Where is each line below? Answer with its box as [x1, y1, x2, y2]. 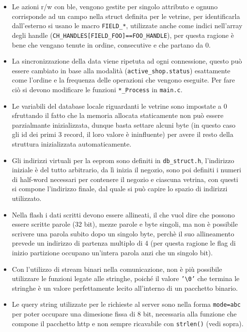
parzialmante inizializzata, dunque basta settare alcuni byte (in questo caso [12, 119, 236, 130]
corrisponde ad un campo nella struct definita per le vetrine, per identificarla [12, 11, 240, 21]
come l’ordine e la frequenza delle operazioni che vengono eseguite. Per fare [12, 75, 235, 85]
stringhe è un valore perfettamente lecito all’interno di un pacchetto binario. [12, 282, 238, 293]
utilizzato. [12, 193, 42, 203]
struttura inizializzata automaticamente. [12, 138, 132, 149]
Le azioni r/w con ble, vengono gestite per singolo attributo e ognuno [12, 1, 218, 11]
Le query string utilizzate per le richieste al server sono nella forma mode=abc [12, 299, 241, 309]
